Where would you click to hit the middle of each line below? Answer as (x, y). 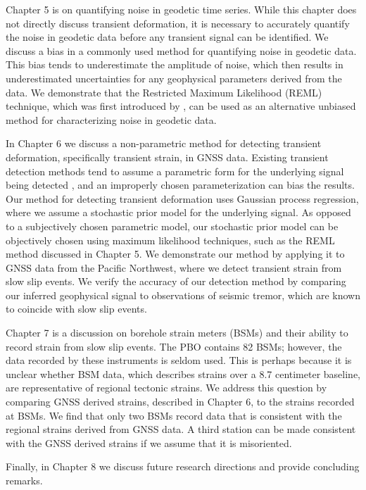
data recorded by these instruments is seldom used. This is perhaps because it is (179, 360)
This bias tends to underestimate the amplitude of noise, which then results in (175, 64)
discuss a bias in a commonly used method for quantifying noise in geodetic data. (181, 50)
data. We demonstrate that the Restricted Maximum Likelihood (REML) (164, 92)
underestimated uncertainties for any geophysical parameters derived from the (174, 78)
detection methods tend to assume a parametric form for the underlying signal (175, 171)
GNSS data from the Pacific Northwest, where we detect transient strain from (174, 267)
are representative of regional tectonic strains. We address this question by (166, 388)
